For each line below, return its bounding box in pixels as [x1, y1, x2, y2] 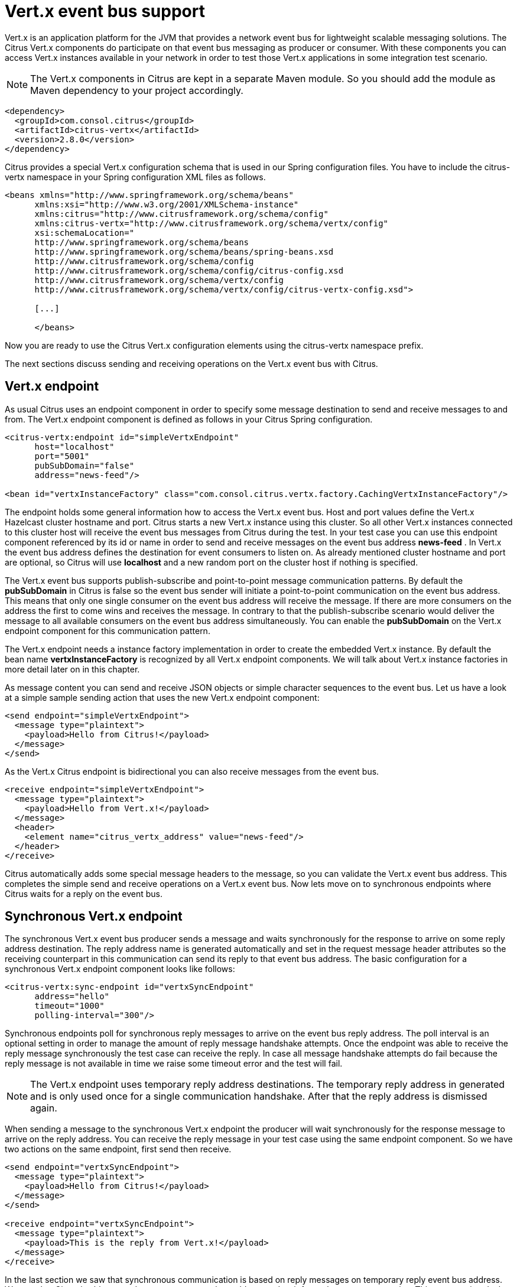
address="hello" [34, 992, 110, 1002]
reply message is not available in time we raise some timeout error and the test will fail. [5, 1058, 343, 1069]
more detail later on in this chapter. [5, 664, 140, 674]
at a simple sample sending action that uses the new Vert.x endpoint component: [5, 692, 320, 703]
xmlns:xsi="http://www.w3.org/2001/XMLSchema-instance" [34, 199, 299, 209]
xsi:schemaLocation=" [34, 227, 135, 238]
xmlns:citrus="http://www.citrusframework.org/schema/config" [34, 209, 329, 219]
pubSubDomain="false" [34, 460, 135, 470]
